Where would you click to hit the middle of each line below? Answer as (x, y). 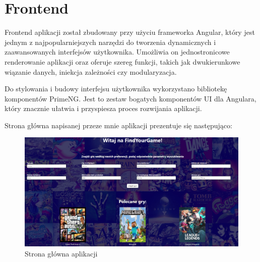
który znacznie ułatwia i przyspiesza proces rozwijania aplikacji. (103, 108)
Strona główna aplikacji (61, 253)
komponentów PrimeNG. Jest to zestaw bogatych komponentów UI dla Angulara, (131, 98)
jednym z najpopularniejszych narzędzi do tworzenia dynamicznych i (110, 42)
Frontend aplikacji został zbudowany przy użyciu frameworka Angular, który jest (130, 32)
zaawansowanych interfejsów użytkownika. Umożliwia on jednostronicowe (117, 52)
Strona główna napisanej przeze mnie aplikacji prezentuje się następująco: (118, 125)
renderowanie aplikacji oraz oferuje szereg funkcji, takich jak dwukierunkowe (122, 61)
